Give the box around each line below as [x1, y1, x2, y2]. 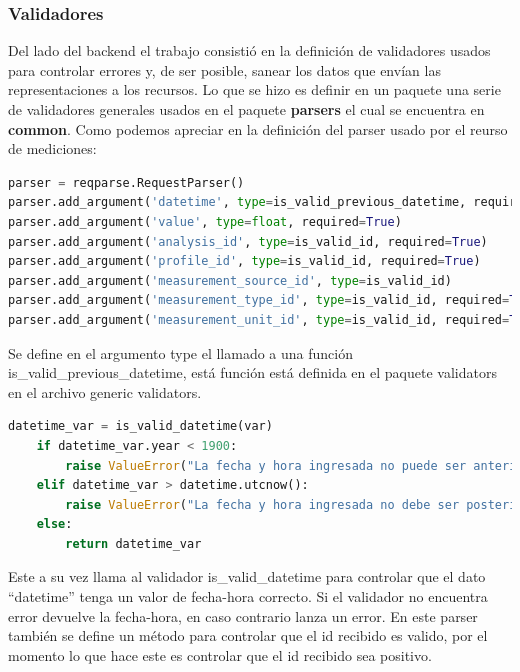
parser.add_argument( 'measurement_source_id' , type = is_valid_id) [8, 273, 452, 288]
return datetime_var [65, 536, 202, 551]
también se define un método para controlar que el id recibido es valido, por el [8, 625, 488, 646]
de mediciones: [8, 138, 97, 159]
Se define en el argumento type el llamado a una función [8, 342, 353, 363]
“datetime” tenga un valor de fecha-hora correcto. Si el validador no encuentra [8, 586, 488, 607]
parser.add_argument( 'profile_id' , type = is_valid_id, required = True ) [8, 254, 481, 269]
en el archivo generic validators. [8, 381, 202, 402]
